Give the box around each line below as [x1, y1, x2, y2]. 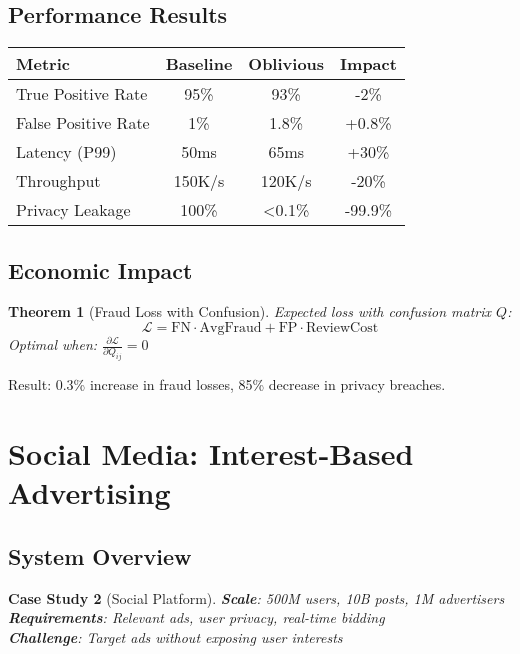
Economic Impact [8, 254, 193, 285]
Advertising [8, 472, 171, 513]
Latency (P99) [16, 140, 117, 164]
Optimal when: [8, 334, 98, 354]
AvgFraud [199, 321, 262, 335]
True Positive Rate [16, 82, 148, 106]
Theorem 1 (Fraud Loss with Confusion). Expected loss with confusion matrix [8, 301, 492, 322]
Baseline [165, 52, 233, 76]
